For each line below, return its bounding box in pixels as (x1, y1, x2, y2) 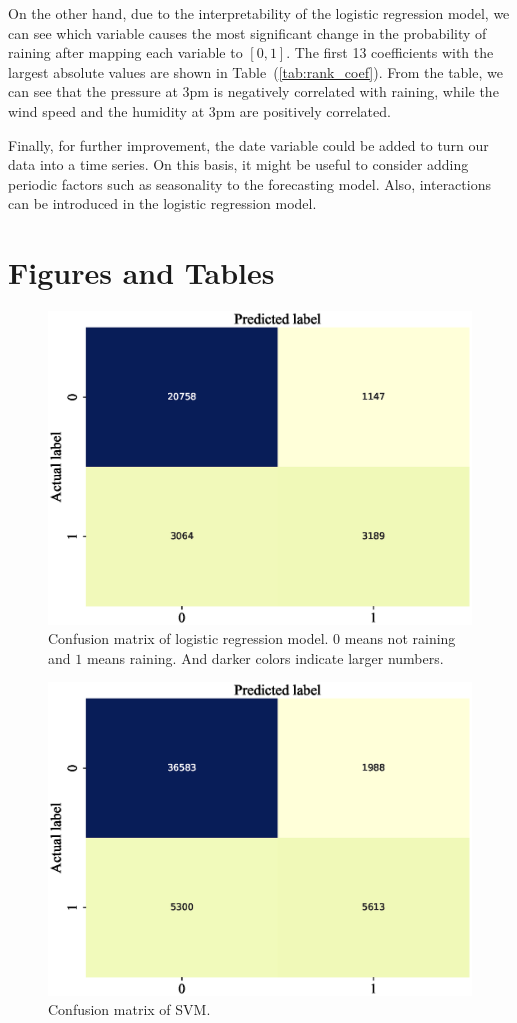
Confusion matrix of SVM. (48, 999, 211, 1020)
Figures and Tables (8, 252, 275, 293)
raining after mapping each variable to (8, 42, 243, 63)
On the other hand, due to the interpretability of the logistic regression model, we (8, 3, 510, 23)
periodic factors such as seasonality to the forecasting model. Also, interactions (8, 173, 491, 194)
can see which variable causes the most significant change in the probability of (8, 22, 487, 43)
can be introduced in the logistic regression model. (8, 193, 317, 214)
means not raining (344, 628, 456, 649)
